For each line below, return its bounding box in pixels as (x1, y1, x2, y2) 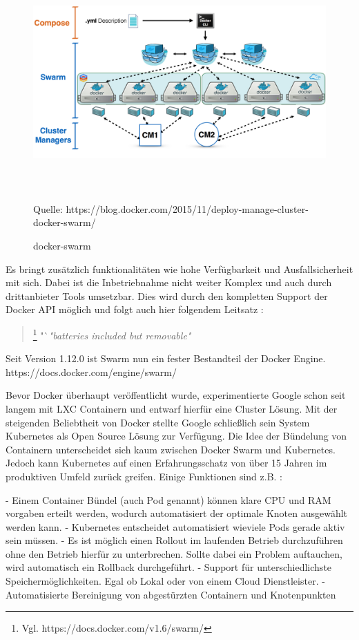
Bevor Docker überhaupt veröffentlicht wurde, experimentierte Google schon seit (6, 388, 346, 402)
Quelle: (33, 201, 63, 216)
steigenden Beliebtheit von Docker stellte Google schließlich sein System (6, 415, 310, 429)
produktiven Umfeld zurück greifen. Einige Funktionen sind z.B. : (6, 469, 283, 483)
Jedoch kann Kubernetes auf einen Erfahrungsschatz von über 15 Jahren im (6, 455, 327, 470)
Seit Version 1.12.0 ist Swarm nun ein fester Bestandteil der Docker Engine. (6, 351, 326, 366)
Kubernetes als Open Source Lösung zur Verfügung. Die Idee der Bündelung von (6, 429, 347, 443)
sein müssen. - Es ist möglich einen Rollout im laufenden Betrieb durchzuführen (6, 533, 343, 547)
